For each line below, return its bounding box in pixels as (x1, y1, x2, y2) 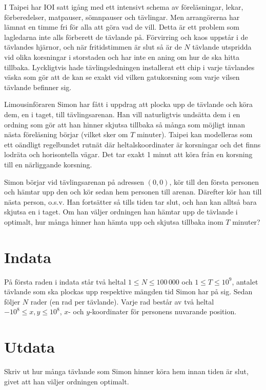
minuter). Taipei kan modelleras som (137, 129, 253, 140)
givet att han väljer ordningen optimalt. (4, 376, 129, 386)
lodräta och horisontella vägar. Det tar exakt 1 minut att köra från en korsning (4, 149, 253, 160)
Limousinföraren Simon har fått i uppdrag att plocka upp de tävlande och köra (4, 99, 253, 110)
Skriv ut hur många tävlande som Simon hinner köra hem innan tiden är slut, (4, 366, 249, 377)
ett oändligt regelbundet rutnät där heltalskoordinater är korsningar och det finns (4, 139, 261, 149)
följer (4, 296, 21, 307)
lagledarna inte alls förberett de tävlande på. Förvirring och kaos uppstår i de (4, 31, 248, 42)
